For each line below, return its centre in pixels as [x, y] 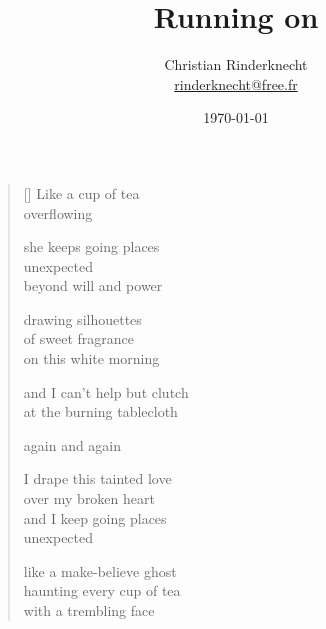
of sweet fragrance [78, 338]
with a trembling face [89, 610]
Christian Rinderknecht [236, 64]
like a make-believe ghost [100, 570]
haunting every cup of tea [102, 590]
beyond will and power [93, 285]
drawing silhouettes [82, 318]
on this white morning [91, 358]
